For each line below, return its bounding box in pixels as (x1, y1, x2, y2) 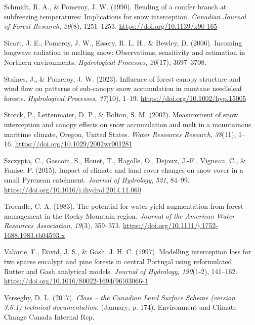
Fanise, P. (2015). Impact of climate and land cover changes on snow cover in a (4, 165, 244, 175)
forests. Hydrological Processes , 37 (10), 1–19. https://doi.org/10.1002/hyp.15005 (4, 93, 246, 103)
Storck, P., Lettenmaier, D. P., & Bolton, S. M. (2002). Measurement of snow (4, 109, 238, 120)
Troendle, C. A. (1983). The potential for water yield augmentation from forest (4, 201, 244, 211)
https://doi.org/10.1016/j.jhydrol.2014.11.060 (4, 184, 141, 194)
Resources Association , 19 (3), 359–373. (4, 220, 121, 231)
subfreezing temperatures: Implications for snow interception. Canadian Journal (4, 11, 246, 21)
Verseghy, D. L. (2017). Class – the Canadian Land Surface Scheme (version (4, 292, 235, 302)
